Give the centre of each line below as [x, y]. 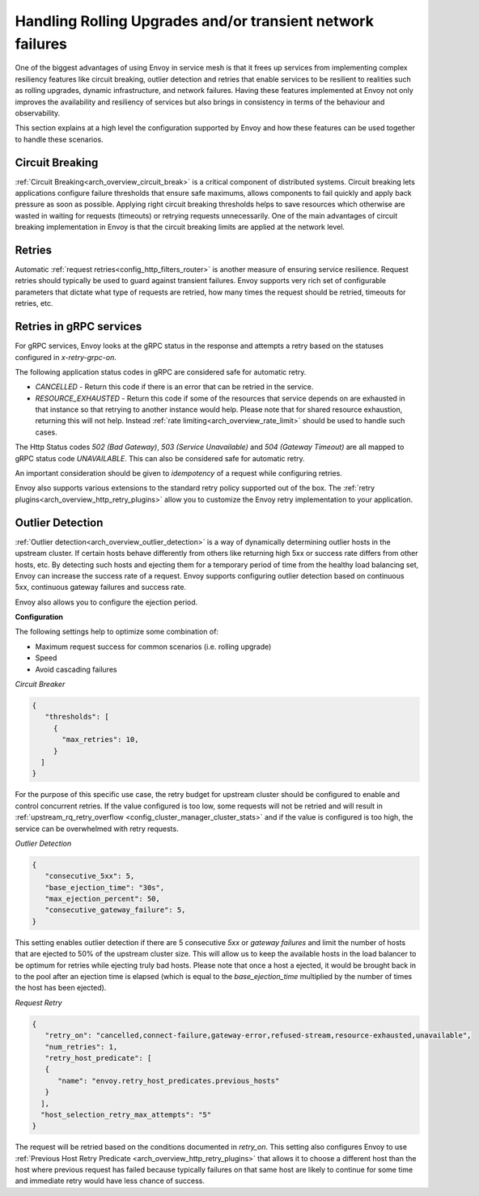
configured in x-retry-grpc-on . [66, 357]
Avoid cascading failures [76, 669]
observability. [38, 112]
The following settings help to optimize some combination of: [117, 632]
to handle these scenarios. [59, 139]
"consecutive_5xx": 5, [90, 876]
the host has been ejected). [61, 988]
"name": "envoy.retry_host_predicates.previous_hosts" [169, 1081]
